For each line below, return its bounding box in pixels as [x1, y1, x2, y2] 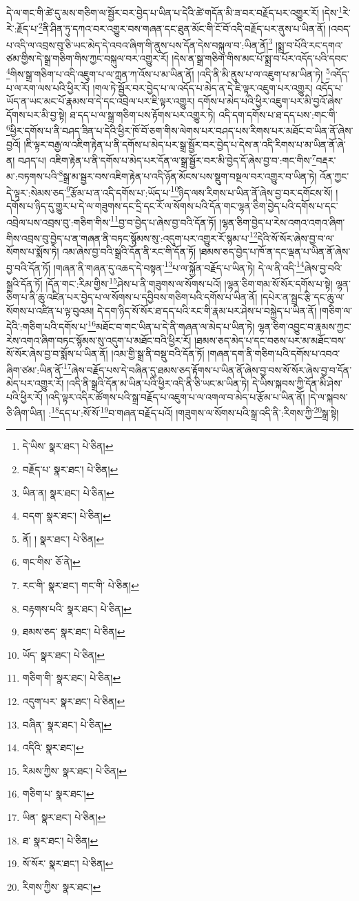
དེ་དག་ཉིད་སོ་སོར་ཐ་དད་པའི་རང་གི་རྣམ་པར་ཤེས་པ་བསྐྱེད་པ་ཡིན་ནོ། [96, 303, 317, 317]
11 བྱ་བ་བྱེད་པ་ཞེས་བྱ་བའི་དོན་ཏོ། [110, 212, 216, 229]
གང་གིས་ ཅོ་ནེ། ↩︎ [22, 555, 81, 569]
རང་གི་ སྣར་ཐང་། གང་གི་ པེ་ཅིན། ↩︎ [22, 578, 139, 593]
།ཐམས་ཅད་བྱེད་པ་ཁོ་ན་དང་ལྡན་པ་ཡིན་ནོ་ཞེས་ [198, 244, 351, 259]
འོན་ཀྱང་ [320, 169, 349, 184]
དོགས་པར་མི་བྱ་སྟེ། [6, 107, 67, 121]
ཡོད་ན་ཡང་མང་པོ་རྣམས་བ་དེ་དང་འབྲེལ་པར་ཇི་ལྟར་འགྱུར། [6, 94, 195, 108]
